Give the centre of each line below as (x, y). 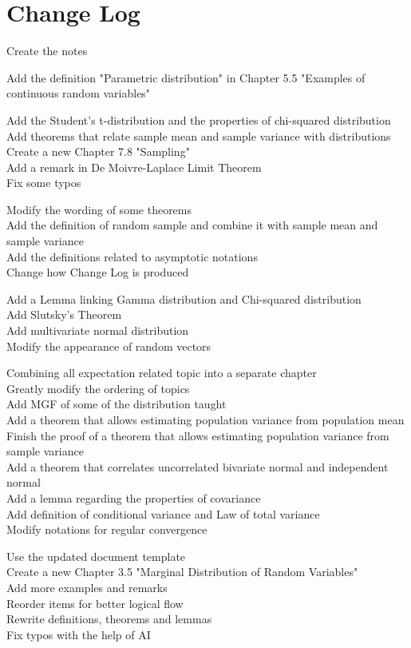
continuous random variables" (79, 93)
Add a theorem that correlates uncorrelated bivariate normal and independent (198, 466)
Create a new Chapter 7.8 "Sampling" (98, 151)
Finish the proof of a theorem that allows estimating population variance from (198, 435)
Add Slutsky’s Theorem (64, 314)
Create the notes (47, 51)
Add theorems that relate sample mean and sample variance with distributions (199, 135)
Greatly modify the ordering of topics (98, 388)
